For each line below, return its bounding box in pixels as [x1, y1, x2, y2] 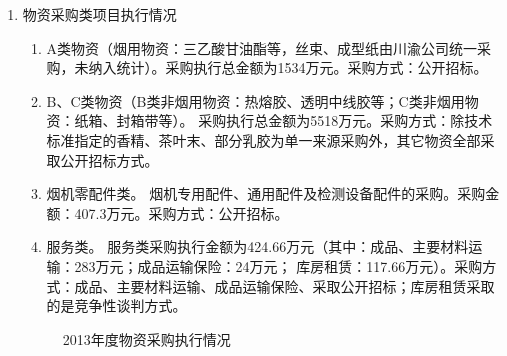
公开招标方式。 [60, 149, 159, 170]
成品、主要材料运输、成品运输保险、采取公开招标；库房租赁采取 [74, 275, 495, 296]
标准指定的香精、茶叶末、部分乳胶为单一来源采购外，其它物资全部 [46, 129, 481, 150]
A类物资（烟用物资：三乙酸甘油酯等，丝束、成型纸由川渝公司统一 [46, 37, 478, 58]
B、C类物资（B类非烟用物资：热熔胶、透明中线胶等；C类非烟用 [46, 90, 465, 111]
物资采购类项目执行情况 [22, 4, 177, 24]
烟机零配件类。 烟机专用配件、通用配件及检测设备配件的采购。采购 [46, 183, 486, 204]
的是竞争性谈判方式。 [46, 295, 187, 316]
